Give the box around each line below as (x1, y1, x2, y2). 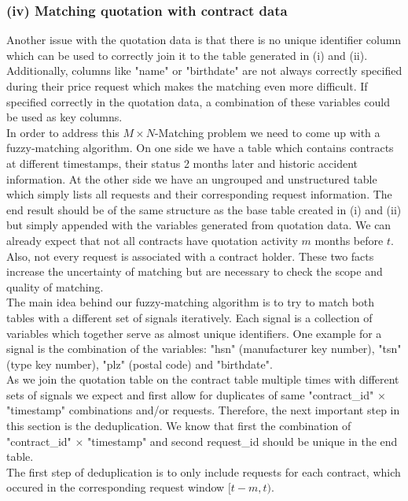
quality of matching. (6, 278, 104, 295)
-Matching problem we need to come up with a (154, 124, 380, 140)
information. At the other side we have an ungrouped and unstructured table (6, 170, 377, 187)
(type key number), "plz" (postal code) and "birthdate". (6, 355, 273, 372)
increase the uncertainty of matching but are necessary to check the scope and (6, 263, 383, 280)
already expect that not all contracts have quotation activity (6, 232, 298, 248)
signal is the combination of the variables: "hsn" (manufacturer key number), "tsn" (6, 340, 402, 357)
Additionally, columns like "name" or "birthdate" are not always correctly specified (6, 62, 402, 79)
